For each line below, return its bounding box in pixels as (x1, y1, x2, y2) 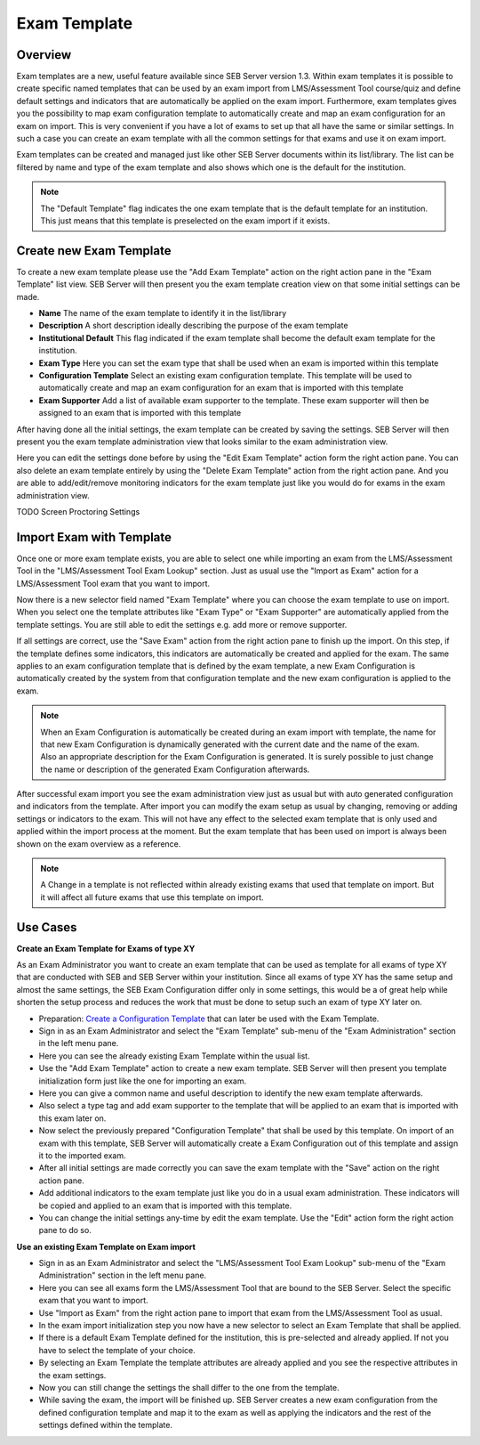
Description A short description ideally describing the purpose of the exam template (38, 321, 348, 331)
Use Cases (16, 920, 77, 935)
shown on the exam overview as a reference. (16, 838, 181, 849)
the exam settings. (38, 1369, 107, 1380)
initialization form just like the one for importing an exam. (38, 1076, 247, 1086)
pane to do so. (38, 1225, 92, 1236)
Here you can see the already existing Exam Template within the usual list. (38, 1051, 310, 1061)
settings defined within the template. (38, 1420, 173, 1431)
